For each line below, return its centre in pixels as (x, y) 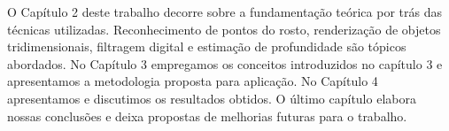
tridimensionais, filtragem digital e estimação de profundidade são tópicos (207, 46)
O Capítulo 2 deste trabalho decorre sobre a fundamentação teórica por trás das (224, 12)
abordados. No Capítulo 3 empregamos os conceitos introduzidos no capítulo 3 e (225, 63)
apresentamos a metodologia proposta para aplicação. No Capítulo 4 (193, 81)
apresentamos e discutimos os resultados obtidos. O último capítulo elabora (212, 98)
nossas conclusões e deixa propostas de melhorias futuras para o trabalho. (207, 116)
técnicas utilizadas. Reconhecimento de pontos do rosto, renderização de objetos (224, 29)
